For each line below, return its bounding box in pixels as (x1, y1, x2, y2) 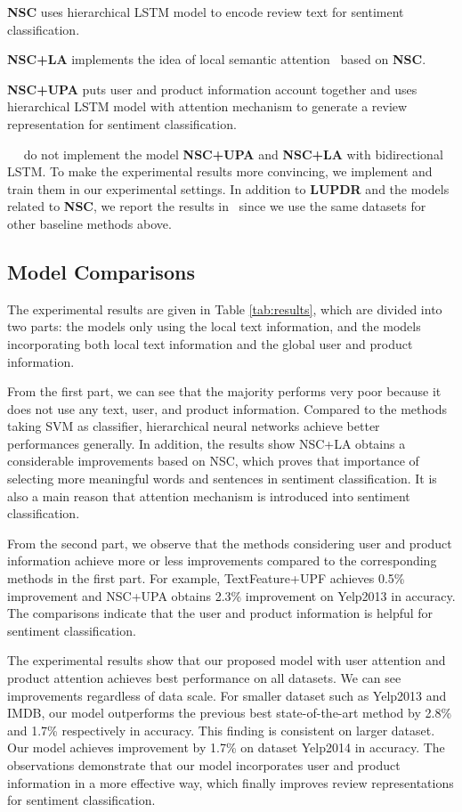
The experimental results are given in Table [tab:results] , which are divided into (7, 299, 442, 318)
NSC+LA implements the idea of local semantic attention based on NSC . (7, 50, 426, 69)
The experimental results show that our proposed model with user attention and (7, 651, 446, 670)
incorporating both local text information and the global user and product (7, 334, 413, 353)
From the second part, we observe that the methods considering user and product (7, 533, 452, 552)
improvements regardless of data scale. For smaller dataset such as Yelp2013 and (7, 686, 447, 704)
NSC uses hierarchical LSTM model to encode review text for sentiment (7, 3, 404, 20)
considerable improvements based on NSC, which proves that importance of (7, 451, 419, 470)
